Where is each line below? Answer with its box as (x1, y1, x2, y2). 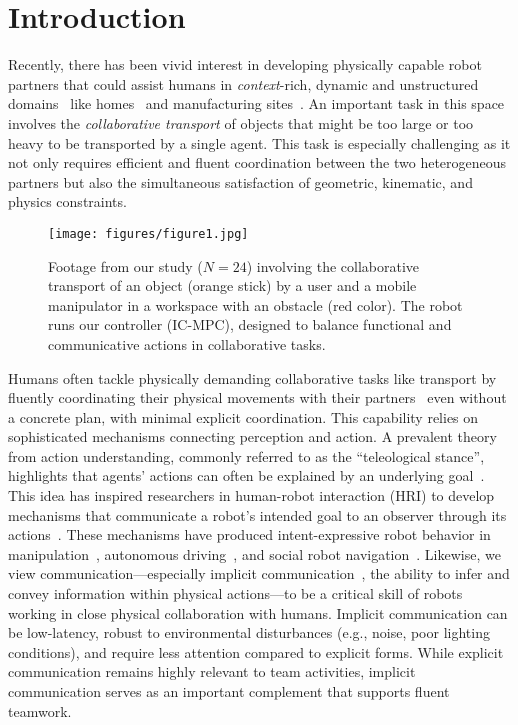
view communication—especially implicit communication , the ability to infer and (8, 563, 510, 584)
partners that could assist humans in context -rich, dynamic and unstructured (8, 73, 479, 94)
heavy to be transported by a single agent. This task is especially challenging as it (8, 132, 511, 153)
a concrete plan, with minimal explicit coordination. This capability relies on (8, 406, 479, 427)
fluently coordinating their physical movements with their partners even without (8, 387, 507, 408)
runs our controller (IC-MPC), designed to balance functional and (48, 314, 452, 335)
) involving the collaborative (246, 255, 420, 276)
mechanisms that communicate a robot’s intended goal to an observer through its (8, 504, 507, 525)
